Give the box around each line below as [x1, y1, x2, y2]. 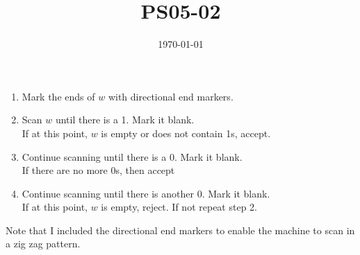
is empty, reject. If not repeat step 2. [101, 200, 257, 214]
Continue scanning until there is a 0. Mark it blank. [22, 149, 243, 164]
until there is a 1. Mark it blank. [55, 112, 195, 127]
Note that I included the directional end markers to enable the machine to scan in [6, 222, 355, 237]
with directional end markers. [108, 89, 234, 103]
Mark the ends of [22, 89, 95, 103]
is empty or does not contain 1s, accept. [101, 125, 271, 140]
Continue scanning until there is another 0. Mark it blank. [22, 186, 270, 200]
